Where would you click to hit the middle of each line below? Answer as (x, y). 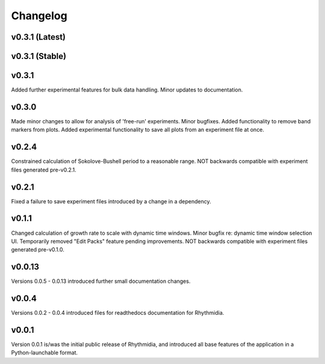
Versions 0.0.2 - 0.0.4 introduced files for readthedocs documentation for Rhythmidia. (118, 313)
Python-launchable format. (45, 353)
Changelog (39, 16)
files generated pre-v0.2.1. (44, 170)
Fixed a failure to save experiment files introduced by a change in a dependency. (111, 201)
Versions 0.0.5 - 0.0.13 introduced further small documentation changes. (101, 281)
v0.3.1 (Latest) (39, 37)
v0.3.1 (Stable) (39, 56)
